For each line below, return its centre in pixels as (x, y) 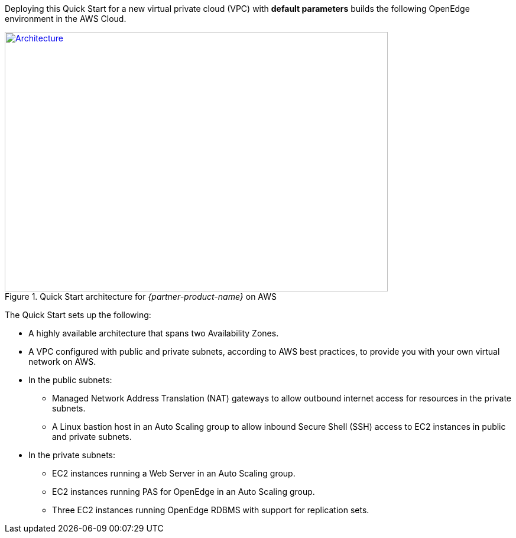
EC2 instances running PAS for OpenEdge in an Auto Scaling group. (184, 492)
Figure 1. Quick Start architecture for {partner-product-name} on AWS (141, 296)
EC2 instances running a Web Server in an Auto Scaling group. (174, 473)
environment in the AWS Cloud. (66, 19)
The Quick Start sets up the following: (78, 315)
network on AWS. (62, 362)
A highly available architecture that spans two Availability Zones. (154, 333)
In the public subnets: (70, 380)
